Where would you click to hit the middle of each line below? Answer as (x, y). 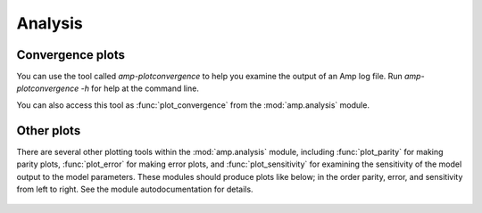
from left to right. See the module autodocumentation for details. (135, 189)
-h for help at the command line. (140, 88)
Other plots (49, 131)
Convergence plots (71, 55)
